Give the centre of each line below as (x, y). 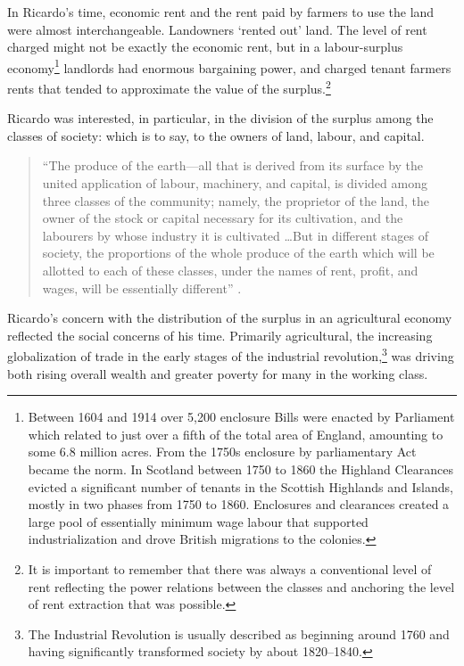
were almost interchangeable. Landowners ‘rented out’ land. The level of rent (217, 29)
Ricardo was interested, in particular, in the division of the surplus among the (220, 118)
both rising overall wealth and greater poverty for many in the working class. (218, 373)
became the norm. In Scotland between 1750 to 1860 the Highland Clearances (240, 469)
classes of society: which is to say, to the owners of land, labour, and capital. (216, 135)
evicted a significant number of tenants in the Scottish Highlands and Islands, (240, 486)
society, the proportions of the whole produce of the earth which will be (238, 253)
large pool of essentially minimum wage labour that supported (198, 521)
